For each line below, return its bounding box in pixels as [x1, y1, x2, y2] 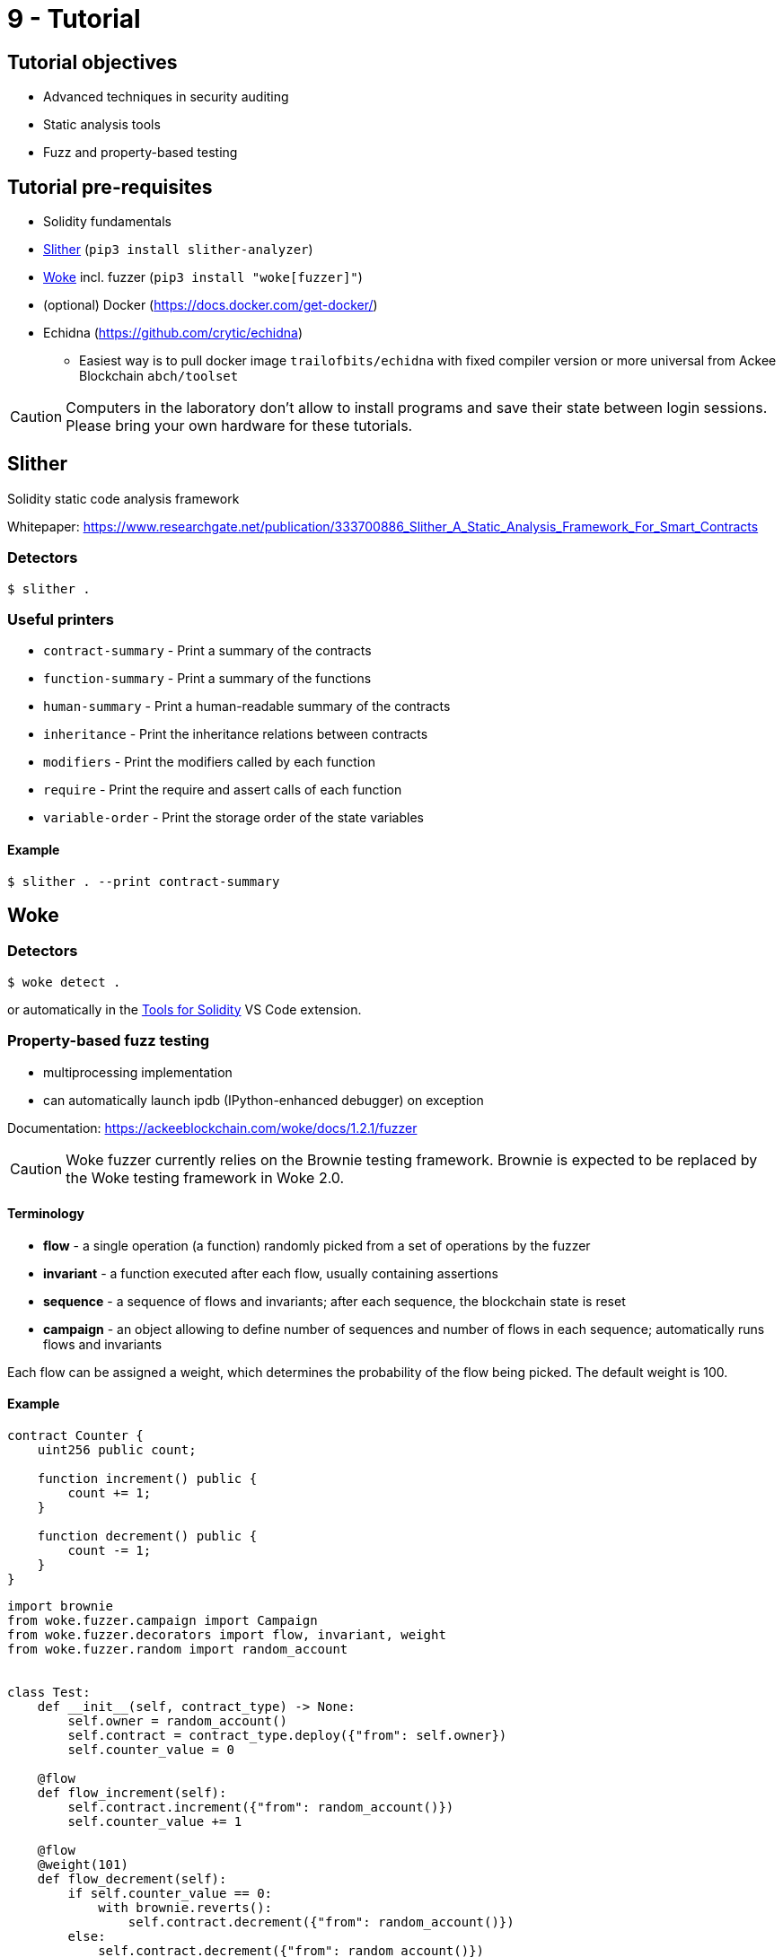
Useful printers [7, 610, 114, 628]
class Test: [7, 1684, 91, 1699]
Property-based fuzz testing [7, 1031, 210, 1050]
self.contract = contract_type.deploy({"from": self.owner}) [67, 1727, 507, 1742]
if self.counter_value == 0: [67, 1885, 273, 1900]
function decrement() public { [37, 1528, 258, 1543]
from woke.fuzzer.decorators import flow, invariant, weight [7, 1627, 446, 1642]
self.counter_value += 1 [67, 1813, 242, 1829]
